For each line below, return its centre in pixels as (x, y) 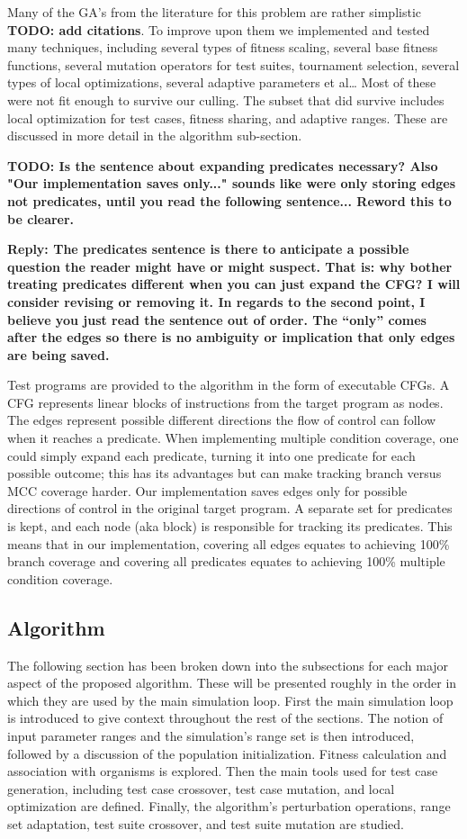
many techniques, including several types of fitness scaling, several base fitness (223, 47)
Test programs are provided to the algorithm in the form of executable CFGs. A (229, 385)
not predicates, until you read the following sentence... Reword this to (229, 200)
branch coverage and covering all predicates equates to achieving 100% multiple (226, 561)
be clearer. (41, 218)
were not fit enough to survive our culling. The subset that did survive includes (226, 99)
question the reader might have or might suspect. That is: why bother (230, 266)
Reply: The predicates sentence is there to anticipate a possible (208, 249)
